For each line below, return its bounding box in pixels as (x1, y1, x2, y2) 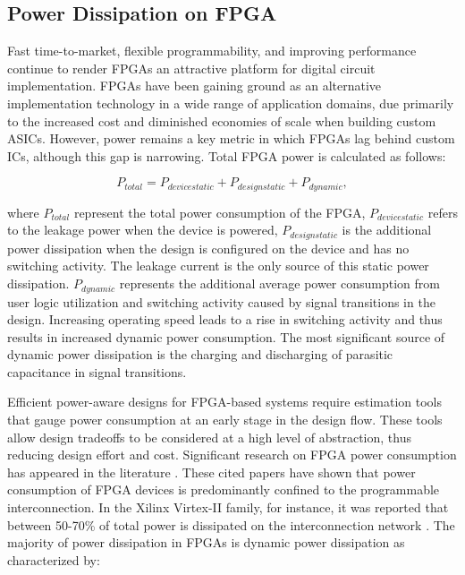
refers (427, 202, 458, 221)
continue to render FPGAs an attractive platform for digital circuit (7, 58, 376, 77)
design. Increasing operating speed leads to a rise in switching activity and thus (7, 310, 443, 329)
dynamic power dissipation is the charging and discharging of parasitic (7, 345, 393, 364)
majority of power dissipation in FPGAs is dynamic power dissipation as (7, 533, 405, 552)
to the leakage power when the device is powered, (7, 220, 278, 239)
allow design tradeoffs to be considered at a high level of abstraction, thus (7, 427, 411, 446)
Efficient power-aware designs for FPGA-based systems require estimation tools (7, 392, 442, 411)
